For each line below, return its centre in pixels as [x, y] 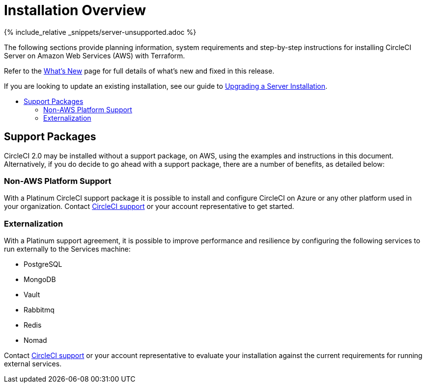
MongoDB [40, 280]
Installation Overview [75, 10]
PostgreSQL [43, 264]
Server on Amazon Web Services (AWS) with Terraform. [95, 55]
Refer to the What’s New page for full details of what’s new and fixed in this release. [139, 71]
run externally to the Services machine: [67, 249]
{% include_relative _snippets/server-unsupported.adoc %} [100, 32]
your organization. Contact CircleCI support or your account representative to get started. [149, 206]
